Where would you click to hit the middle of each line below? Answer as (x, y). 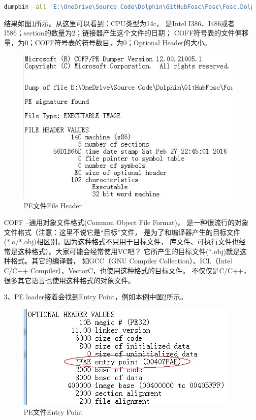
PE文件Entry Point (53, 412)
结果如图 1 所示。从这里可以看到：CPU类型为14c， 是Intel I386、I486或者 (119, 23)
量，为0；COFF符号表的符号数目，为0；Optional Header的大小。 (108, 42)
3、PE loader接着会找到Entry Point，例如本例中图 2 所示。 (96, 297)
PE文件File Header (53, 206)
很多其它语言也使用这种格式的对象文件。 (69, 280)
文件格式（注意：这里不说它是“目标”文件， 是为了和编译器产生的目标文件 (122, 232)
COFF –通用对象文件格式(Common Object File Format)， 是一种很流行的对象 (126, 222)
